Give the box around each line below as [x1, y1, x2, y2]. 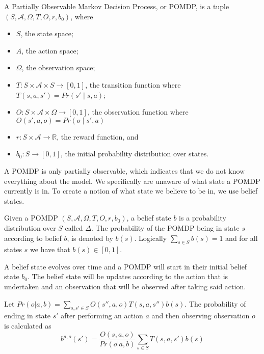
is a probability [179, 212, 226, 223]
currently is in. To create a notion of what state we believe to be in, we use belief [4, 185, 258, 196]
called [65, 222, 83, 233]
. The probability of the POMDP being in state [91, 222, 240, 233]
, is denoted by [67, 232, 113, 243]
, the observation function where [87, 106, 189, 117]
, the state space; [20, 28, 73, 39]
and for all [225, 232, 258, 243]
